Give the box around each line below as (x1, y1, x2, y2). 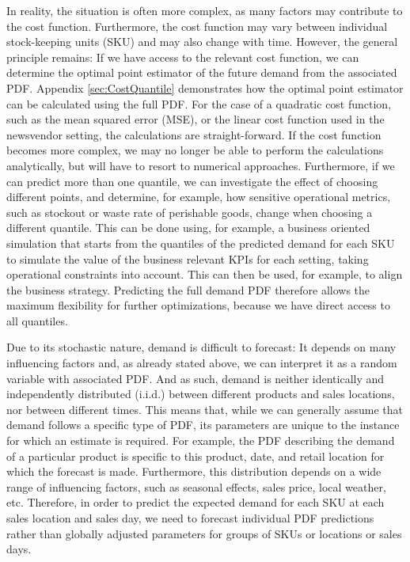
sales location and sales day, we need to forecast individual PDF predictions (6, 510, 374, 526)
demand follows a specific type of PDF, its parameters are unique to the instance (6, 416, 400, 433)
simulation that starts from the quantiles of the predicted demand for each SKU (6, 234, 395, 251)
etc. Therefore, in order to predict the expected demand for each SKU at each (6, 494, 385, 511)
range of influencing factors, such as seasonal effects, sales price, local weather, (6, 478, 386, 495)
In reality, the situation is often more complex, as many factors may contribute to (6, 2, 403, 18)
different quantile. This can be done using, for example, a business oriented (6, 219, 370, 236)
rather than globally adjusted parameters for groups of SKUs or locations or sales (6, 525, 402, 541)
